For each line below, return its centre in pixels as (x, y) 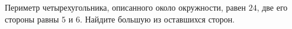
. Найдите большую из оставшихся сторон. (157, 19)
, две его (272, 7)
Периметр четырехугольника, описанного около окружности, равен (125, 7)
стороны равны (32, 19)
